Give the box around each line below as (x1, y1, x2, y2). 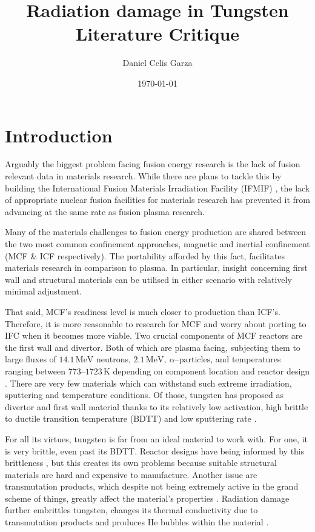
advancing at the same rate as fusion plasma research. (5, 205, 205, 218)
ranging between (5, 364, 65, 377)
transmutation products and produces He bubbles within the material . (5, 516, 269, 528)
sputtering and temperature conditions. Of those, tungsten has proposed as (5, 388, 284, 401)
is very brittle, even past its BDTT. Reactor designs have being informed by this (5, 444, 305, 457)
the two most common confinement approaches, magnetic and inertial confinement (5, 238, 310, 250)
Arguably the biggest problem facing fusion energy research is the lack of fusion (5, 158, 300, 170)
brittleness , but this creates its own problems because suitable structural (5, 456, 277, 469)
